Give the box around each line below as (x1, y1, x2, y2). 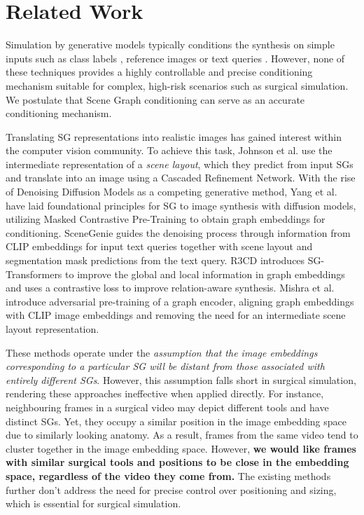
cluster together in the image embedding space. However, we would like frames (6, 441, 356, 455)
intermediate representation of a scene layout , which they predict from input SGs (6, 156, 353, 171)
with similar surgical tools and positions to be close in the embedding (6, 455, 349, 469)
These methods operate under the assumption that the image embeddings (6, 345, 318, 359)
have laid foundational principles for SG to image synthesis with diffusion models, (6, 198, 356, 212)
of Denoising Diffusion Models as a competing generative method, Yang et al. (6, 184, 337, 199)
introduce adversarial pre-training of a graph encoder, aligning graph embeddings (6, 294, 354, 308)
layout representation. (6, 322, 99, 336)
